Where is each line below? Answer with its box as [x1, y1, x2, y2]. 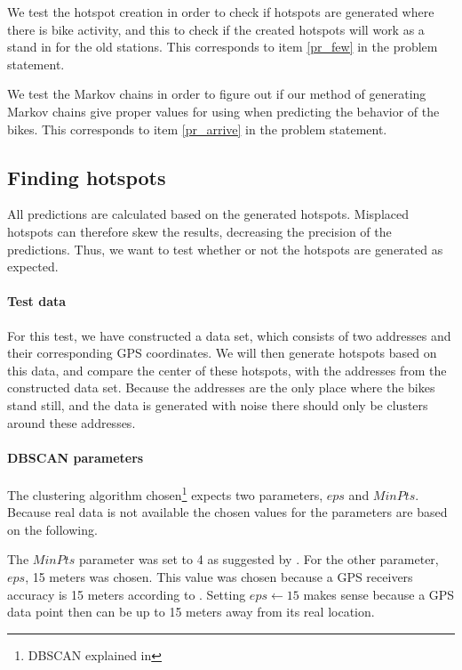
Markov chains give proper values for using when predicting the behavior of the [7, 101, 440, 120]
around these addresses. [7, 413, 136, 432]
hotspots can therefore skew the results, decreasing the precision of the [7, 222, 392, 240]
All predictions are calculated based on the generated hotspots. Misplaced [7, 205, 410, 223]
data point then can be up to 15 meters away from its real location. [7, 602, 375, 621]
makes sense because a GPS [303, 585, 455, 603]
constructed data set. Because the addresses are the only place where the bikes [7, 378, 435, 397]
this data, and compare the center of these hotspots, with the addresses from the [7, 360, 447, 379]
